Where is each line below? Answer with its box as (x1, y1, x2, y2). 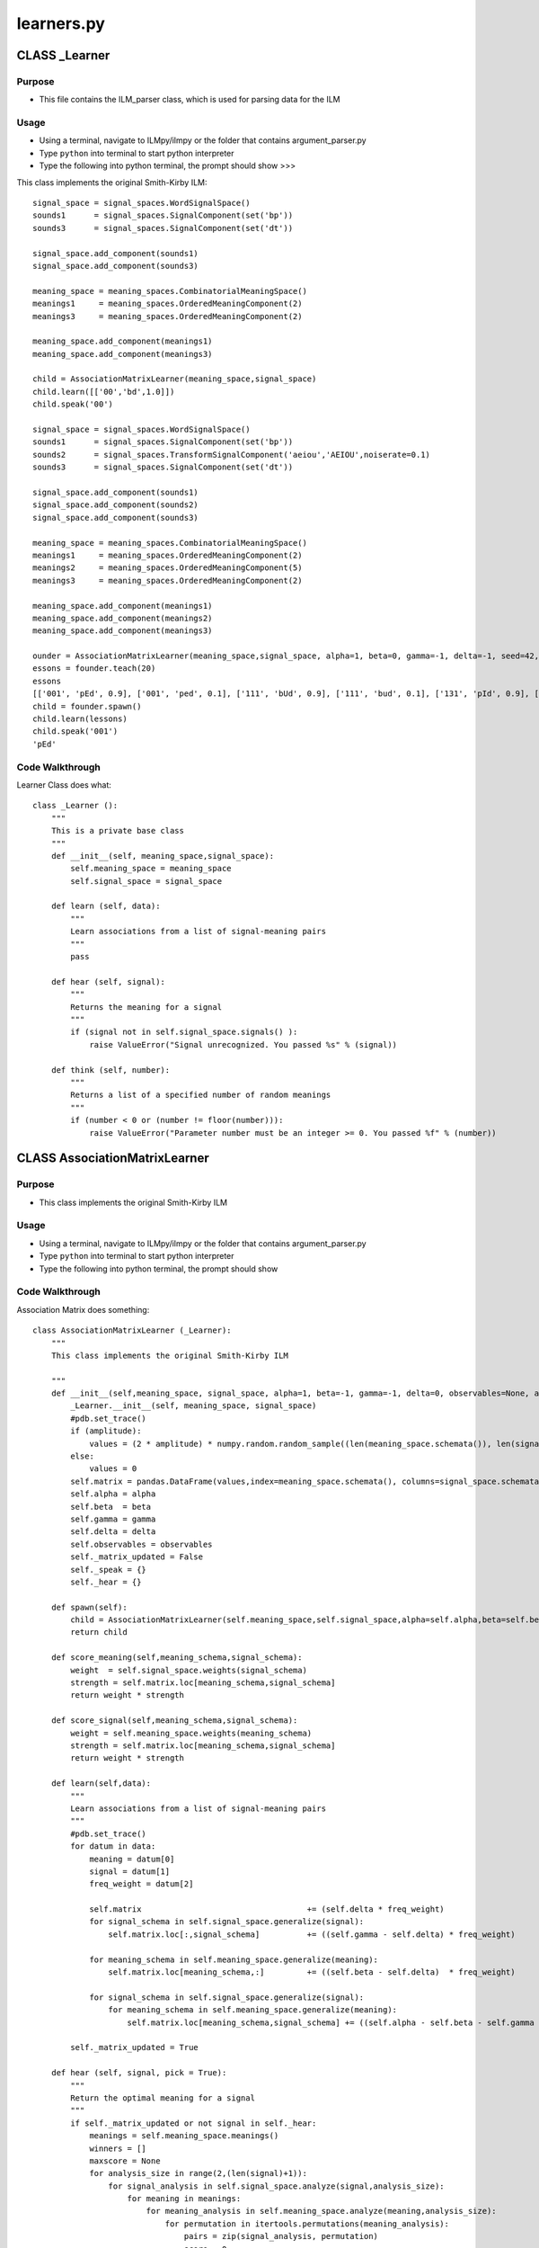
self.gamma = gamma (70, 1513, 156, 1524)
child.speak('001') (32, 727, 119, 736)
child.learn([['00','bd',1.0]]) (32, 387, 175, 397)
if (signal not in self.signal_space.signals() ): (70, 1027, 298, 1038)
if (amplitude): (70, 1426, 142, 1436)
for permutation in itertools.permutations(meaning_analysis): (164, 2218, 449, 2229)
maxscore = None (89, 2155, 161, 2166)
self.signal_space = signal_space (70, 876, 223, 886)
